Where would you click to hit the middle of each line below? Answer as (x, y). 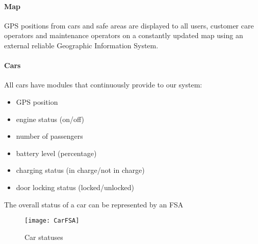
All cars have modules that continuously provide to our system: (103, 85)
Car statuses (44, 237)
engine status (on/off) (50, 119)
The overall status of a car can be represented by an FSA (94, 204)
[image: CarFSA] (52, 221)
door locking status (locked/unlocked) (75, 187)
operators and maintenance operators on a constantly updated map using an (124, 35)
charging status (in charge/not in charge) (80, 170)
